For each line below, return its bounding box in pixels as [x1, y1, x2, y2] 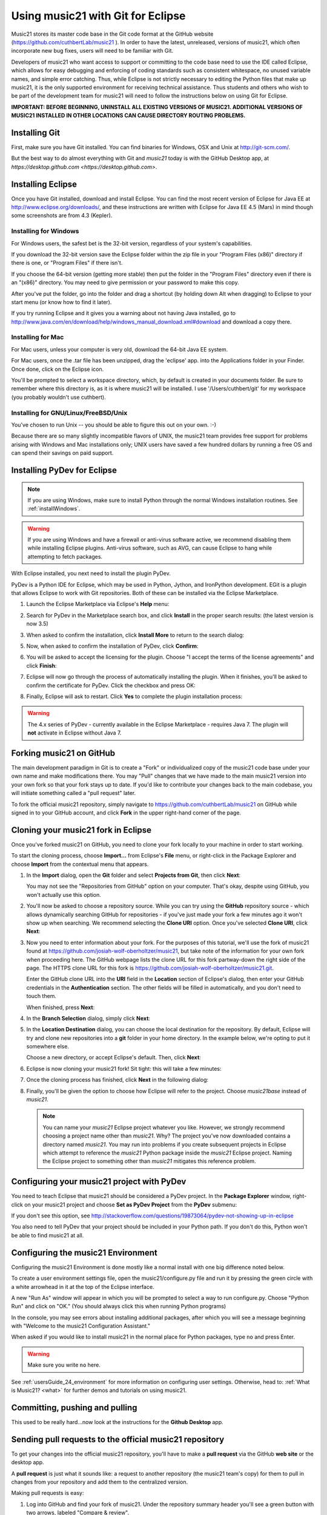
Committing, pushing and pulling [11, 1402, 137, 1413]
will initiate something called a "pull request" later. [11, 790, 136, 797]
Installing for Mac [11, 333, 64, 342]
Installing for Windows [11, 227, 79, 236]
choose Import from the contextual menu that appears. [11, 861, 149, 868]
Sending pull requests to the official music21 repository [11, 1434, 225, 1445]
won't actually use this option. [26, 891, 101, 898]
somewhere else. [26, 1043, 70, 1050]
